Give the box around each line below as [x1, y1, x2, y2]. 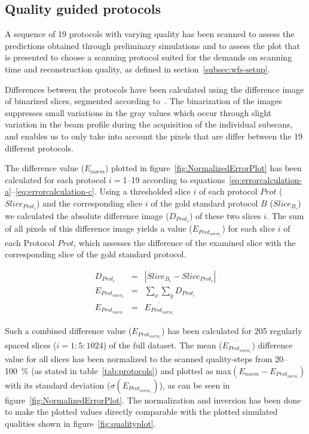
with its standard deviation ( [5, 378, 111, 391]
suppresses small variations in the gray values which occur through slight [5, 106, 272, 119]
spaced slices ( [5, 338, 57, 351]
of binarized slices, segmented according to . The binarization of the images [5, 95, 282, 107]
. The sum [267, 210, 304, 222]
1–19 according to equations [123, 173, 225, 186]
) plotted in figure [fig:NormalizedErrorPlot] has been [105, 162, 302, 174]
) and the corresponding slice [36, 196, 143, 209]
